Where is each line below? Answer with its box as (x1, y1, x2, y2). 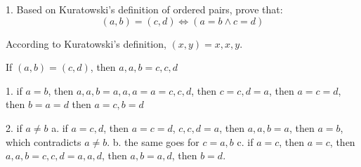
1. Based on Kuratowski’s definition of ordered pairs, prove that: (6, 2, 283, 16)
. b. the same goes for (107, 134, 199, 149)
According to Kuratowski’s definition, (6, 36, 166, 51)
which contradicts (6, 134, 81, 149)
